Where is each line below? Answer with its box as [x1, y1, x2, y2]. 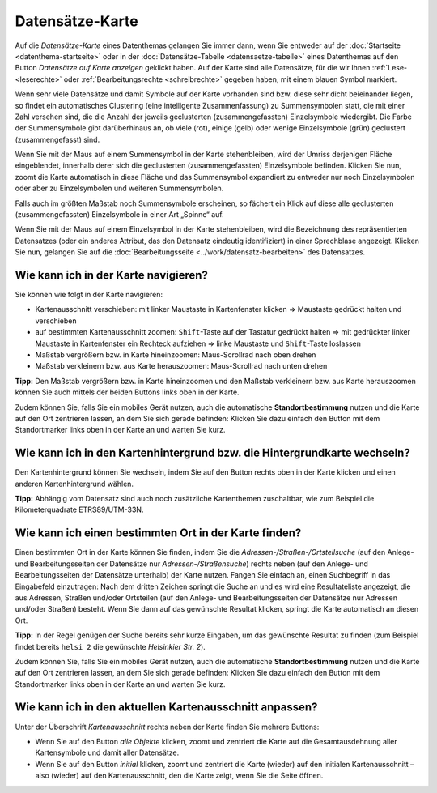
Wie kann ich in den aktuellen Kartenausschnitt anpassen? [15, 701, 318, 714]
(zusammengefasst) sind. [15, 134, 100, 144]
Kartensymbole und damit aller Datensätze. [35, 748, 180, 757]
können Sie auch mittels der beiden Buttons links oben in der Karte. [15, 387, 240, 397]
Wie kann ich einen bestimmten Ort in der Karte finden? [15, 527, 302, 540]
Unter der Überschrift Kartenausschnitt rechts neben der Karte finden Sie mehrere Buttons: [15, 722, 320, 731]
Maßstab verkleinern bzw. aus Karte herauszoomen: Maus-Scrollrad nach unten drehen [35, 361, 328, 371]
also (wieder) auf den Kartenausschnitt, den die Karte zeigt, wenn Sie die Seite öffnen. [35, 770, 324, 781]
